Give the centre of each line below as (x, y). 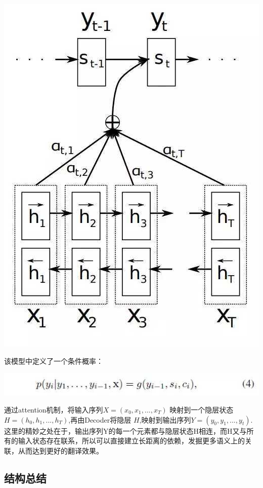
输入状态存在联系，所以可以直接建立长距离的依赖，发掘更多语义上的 (131, 441)
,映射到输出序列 (165, 419)
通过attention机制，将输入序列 (54, 409)
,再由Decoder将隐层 (100, 419)
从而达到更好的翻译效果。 (60, 450)
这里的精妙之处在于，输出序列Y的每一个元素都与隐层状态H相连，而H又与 (125, 430)
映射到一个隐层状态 (202, 409)
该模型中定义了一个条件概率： (54, 361)
